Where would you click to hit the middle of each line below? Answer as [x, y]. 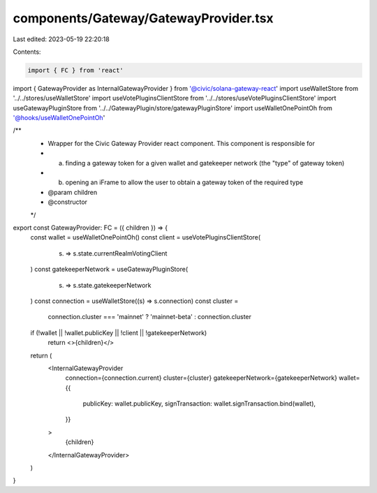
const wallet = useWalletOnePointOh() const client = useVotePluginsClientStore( [146, 237]
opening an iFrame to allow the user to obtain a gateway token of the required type [184, 182]
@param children [73, 192]
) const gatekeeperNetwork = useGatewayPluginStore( [109, 270]
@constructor [67, 202]
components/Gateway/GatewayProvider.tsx [143, 18]
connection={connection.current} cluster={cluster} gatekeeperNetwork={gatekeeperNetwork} [201, 378]
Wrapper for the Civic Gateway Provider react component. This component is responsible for [182, 143]
